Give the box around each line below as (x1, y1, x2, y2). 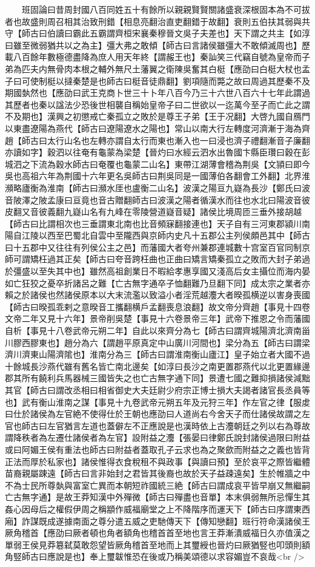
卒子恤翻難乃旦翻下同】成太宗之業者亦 (157, 276, 310, 289)
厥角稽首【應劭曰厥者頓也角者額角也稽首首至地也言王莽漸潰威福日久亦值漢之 (5, 526, 310, 539)
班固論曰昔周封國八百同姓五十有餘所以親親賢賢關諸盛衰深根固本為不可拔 (21, 3, 310, 15)
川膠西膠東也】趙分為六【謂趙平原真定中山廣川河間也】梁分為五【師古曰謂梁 (5, 336, 310, 348)
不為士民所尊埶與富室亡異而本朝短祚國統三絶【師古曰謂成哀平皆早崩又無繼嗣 (5, 478, 310, 491)
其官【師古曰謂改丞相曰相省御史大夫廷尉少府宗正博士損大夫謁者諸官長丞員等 (5, 384, 310, 396)
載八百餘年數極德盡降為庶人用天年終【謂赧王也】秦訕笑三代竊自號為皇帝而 (5, 50, 302, 63)
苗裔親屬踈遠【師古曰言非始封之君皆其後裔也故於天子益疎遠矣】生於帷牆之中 (5, 467, 310, 480)
